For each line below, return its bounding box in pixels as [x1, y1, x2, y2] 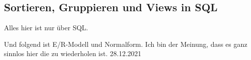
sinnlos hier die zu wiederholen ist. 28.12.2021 [4, 48, 141, 59]
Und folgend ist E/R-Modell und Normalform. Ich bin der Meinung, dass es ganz [4, 39, 248, 49]
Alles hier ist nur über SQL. [4, 22, 88, 33]
